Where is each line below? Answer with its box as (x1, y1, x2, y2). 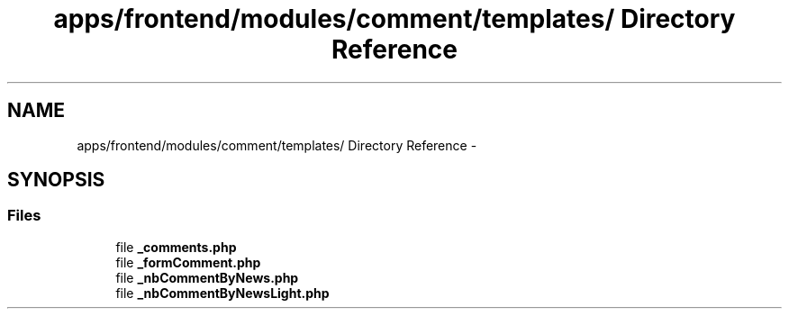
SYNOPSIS (7, 168, 105, 192)
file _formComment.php (115, 254, 261, 270)
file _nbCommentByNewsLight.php (115, 284, 330, 301)
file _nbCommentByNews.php (115, 269, 299, 285)
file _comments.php (115, 239, 237, 255)
